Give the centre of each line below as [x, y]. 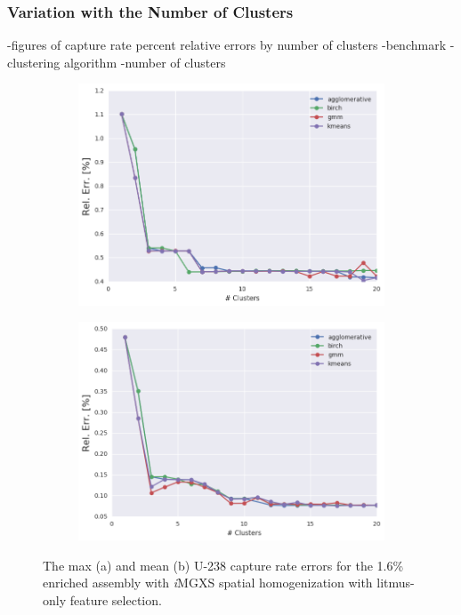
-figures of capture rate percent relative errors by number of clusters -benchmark [227, 45]
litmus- [396, 583]
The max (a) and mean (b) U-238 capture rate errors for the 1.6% [223, 565]
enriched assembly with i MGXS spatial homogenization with [208, 583]
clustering [34, 62]
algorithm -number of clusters [145, 62]
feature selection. [116, 599]
